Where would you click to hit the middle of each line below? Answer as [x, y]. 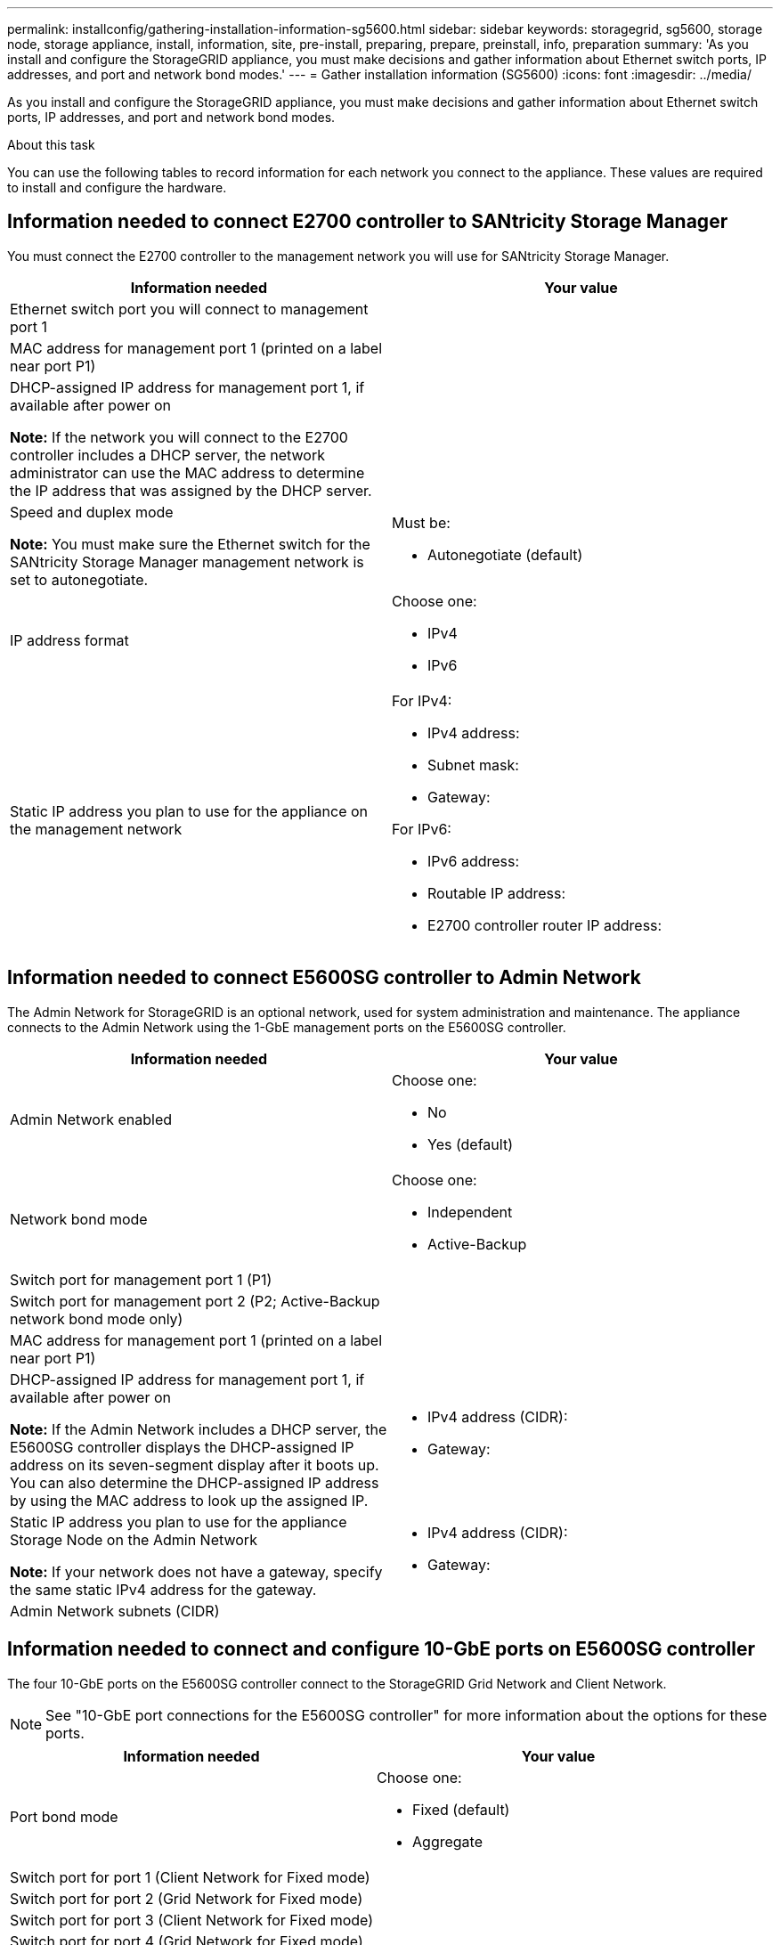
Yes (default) [470, 1144]
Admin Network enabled [91, 1119]
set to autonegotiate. [79, 579]
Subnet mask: [473, 765]
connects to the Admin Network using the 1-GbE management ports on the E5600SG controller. [287, 1027]
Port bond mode [64, 1816]
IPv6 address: [474, 861]
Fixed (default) [461, 1809]
